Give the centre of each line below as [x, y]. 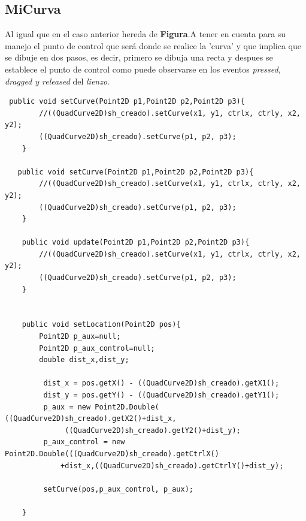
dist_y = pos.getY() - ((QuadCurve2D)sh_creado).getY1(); [161, 395]
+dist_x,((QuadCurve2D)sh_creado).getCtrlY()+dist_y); [172, 466]
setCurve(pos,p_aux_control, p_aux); [118, 489]
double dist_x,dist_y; [84, 360]
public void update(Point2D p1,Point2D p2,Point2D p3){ [136, 243]
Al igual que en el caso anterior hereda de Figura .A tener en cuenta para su [146, 34]
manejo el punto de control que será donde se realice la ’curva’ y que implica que [153, 45]
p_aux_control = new [84, 442]
